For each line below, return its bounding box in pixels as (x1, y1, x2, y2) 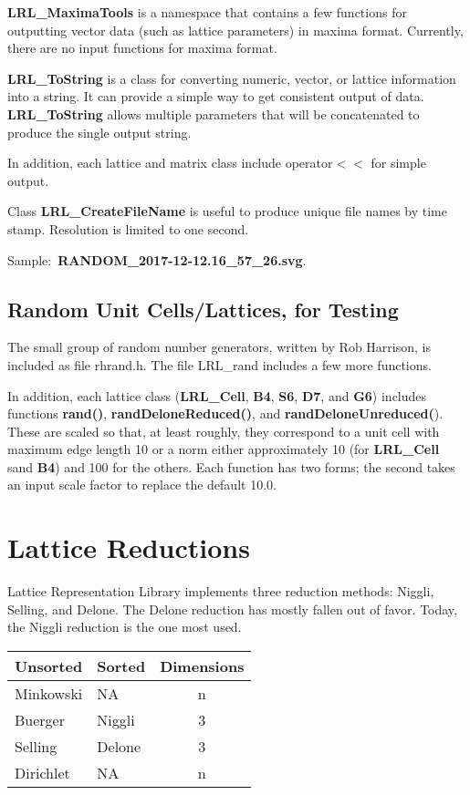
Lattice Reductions (7, 529, 250, 566)
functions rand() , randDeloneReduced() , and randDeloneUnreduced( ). (7, 404, 444, 423)
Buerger (15, 708, 65, 730)
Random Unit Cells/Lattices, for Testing (7, 294, 399, 323)
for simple (371, 153, 426, 172)
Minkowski (15, 682, 83, 704)
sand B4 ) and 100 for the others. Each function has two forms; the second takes (7, 457, 455, 476)
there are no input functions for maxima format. (7, 38, 277, 57)
